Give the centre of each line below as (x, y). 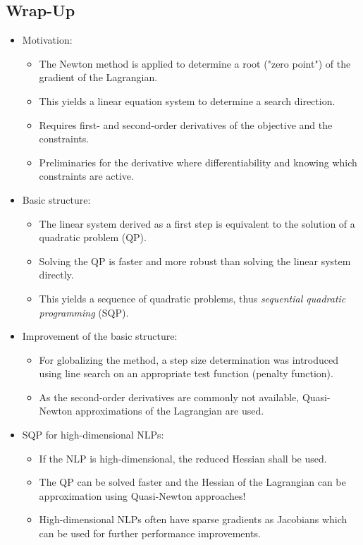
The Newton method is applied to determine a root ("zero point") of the (195, 63)
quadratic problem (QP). (93, 237)
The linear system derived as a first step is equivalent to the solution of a (197, 223)
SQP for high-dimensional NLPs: (93, 435)
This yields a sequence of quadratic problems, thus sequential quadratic (192, 298)
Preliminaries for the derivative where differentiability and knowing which (198, 162)
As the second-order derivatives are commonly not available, (169, 397)
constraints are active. (86, 176)
